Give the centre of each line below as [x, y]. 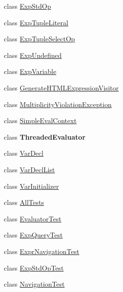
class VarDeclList [30, 169]
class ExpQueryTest [33, 235]
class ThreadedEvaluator [45, 137]
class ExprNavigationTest [42, 251]
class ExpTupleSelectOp [39, 39]
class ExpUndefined [33, 55]
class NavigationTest [34, 284]
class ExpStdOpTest [34, 267]
